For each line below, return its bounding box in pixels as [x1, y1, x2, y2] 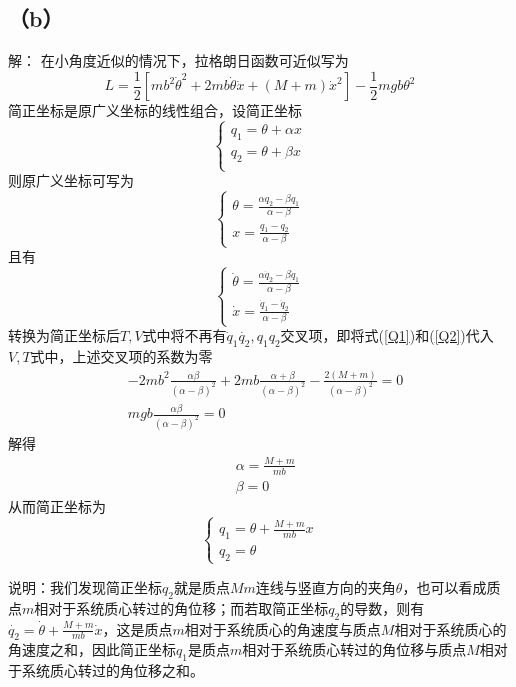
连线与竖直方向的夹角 [255, 576, 396, 597]
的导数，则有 [340, 597, 425, 618]
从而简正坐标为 [8, 495, 106, 516]
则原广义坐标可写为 [8, 170, 134, 191]
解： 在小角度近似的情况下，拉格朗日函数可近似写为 [8, 50, 349, 71]
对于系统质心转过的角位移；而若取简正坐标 [48, 597, 329, 618]
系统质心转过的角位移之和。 [21, 660, 204, 681]
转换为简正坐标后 [8, 325, 120, 346]
